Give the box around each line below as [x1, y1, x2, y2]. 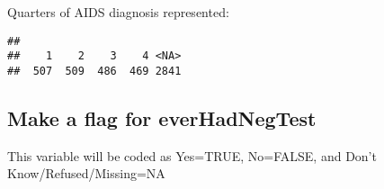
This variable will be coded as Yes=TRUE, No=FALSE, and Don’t [7, 146, 377, 165]
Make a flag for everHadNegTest [7, 103, 317, 131]
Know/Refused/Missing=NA [7, 164, 165, 183]
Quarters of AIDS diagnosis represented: [7, 3, 229, 21]
